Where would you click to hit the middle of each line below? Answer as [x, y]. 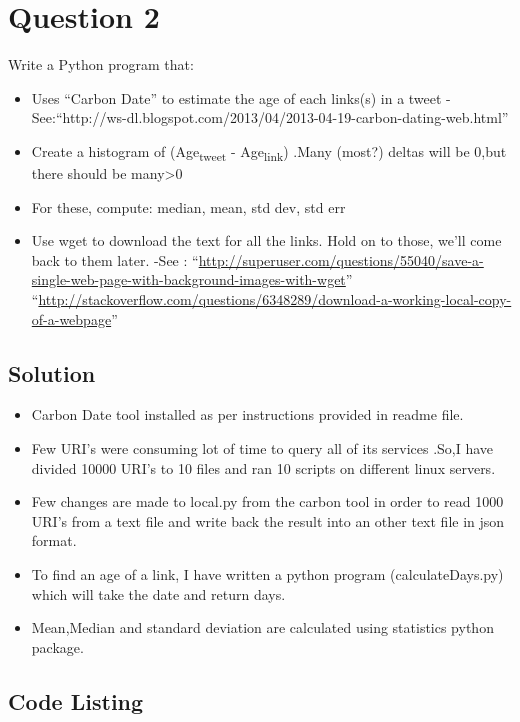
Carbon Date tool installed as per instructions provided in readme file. [247, 414]
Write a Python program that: [101, 64]
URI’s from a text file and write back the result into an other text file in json [268, 520]
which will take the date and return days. [158, 593]
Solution [52, 372]
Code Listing [76, 700]
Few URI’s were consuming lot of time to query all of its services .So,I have [262, 447]
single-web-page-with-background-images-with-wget [188, 279]
